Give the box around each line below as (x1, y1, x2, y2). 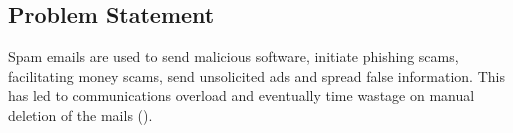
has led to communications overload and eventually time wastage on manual (8, 85, 475, 106)
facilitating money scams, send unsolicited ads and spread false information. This (8, 65, 505, 86)
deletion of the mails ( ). (8, 104, 153, 125)
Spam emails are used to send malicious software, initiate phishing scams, (8, 46, 459, 67)
